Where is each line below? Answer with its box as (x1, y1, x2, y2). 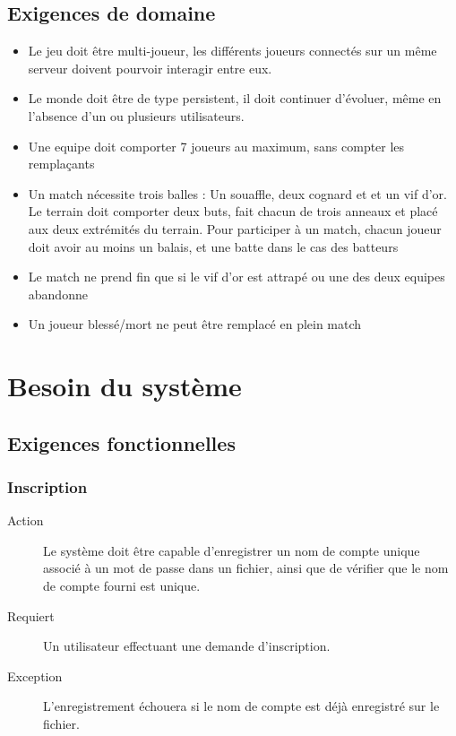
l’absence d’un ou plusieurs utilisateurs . (28, 106, 245, 125)
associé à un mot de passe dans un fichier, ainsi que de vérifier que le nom (43, 558, 449, 577)
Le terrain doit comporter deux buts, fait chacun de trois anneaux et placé (28, 202, 438, 221)
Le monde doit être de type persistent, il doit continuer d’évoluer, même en (28, 89, 442, 108)
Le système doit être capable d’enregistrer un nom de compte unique (43, 541, 420, 559)
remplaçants (28, 154, 95, 173)
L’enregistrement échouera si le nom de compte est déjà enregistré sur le (43, 697, 440, 715)
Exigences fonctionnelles (7, 429, 236, 456)
